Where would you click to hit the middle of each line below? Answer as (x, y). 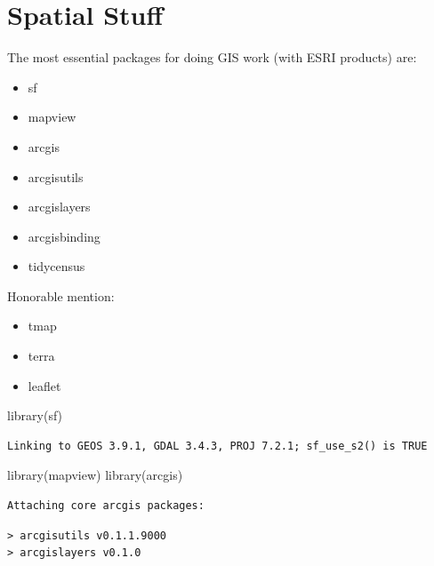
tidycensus (56, 266)
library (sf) (35, 415)
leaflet (44, 385)
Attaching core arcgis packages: (106, 506)
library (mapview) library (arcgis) (95, 475)
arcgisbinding (64, 236)
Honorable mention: (61, 295)
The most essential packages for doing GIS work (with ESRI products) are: (212, 57)
